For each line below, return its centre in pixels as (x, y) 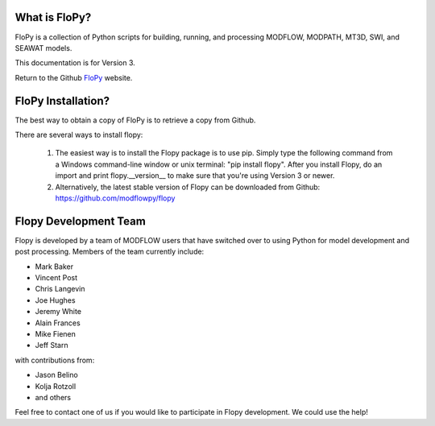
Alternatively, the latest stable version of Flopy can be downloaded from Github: (188, 187)
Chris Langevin (60, 289)
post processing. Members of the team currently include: (110, 252)
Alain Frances (58, 323)
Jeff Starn (52, 345)
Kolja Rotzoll (56, 386)
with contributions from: (55, 360)
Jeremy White (58, 312)
